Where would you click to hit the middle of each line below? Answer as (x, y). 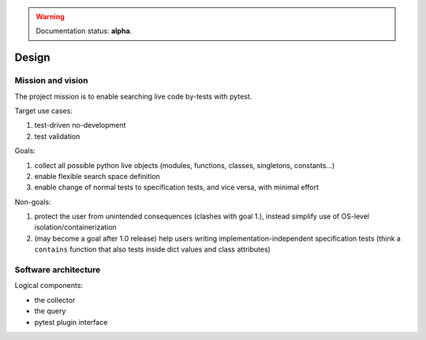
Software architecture (58, 270)
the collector (55, 300)
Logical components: (49, 286)
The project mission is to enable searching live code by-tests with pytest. (133, 96)
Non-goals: (33, 202)
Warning (50, 17)
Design (32, 58)
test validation (57, 136)
